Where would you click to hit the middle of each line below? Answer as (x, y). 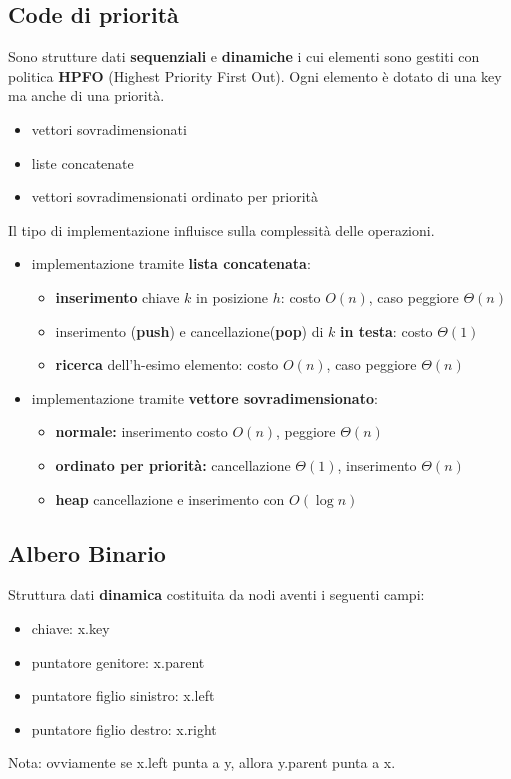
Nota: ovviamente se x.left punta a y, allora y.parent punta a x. (202, 762)
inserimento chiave (117, 296)
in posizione (232, 296)
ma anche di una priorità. (86, 95)
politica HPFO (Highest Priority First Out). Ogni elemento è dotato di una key (255, 75)
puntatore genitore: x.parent (118, 661)
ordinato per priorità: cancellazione (173, 464)
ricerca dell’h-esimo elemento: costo (167, 364)
